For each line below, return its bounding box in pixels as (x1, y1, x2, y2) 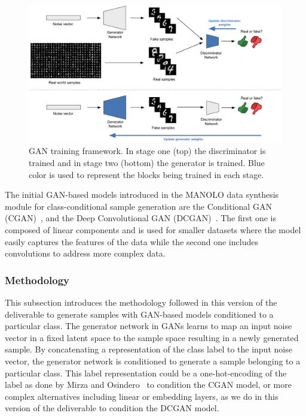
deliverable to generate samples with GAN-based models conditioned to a (5, 308, 274, 320)
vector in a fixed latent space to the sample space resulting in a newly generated (5, 331, 299, 343)
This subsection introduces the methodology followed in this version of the (5, 296, 277, 308)
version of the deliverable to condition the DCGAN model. (5, 402, 219, 414)
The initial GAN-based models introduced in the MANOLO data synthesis (5, 188, 279, 201)
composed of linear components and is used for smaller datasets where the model (5, 223, 301, 236)
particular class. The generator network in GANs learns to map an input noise (5, 319, 292, 332)
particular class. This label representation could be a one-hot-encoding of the (5, 366, 287, 379)
